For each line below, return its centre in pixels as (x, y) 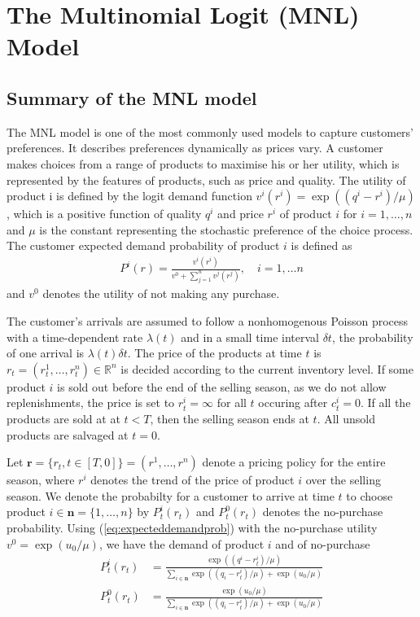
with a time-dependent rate (75, 337)
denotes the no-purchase (323, 512)
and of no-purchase (323, 543)
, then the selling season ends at (230, 419)
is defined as (322, 245)
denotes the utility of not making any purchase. (161, 293)
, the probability (372, 337)
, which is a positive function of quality (104, 214)
